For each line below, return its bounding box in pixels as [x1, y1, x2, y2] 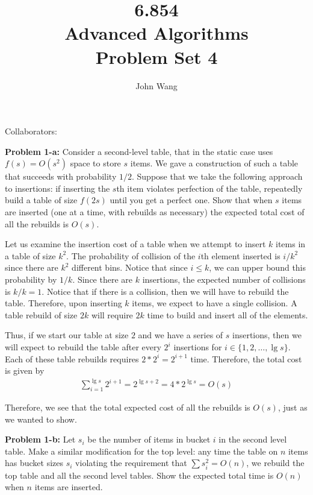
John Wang [135, 79, 178, 92]
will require [91, 308, 133, 321]
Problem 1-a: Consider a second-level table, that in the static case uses [5, 145, 273, 157]
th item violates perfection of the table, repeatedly [116, 181, 303, 194]
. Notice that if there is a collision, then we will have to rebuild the [42, 285, 289, 297]
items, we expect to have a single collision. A [132, 297, 297, 309]
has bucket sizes [5, 456, 64, 469]
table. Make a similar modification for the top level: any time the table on [5, 444, 278, 457]
